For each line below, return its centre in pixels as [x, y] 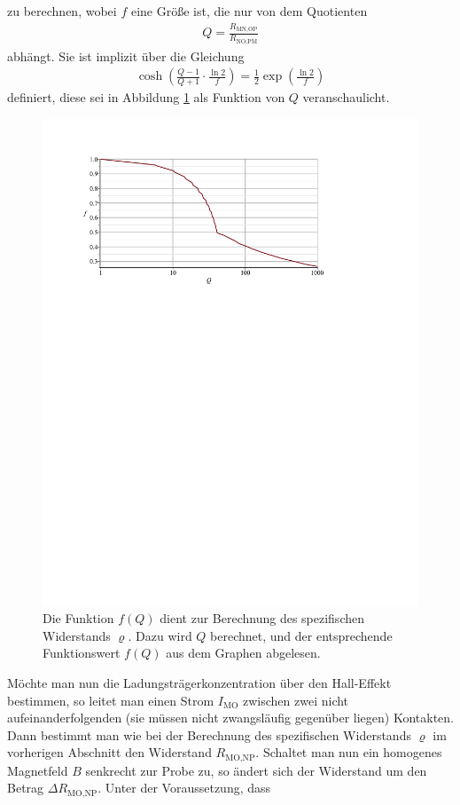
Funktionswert [82, 653]
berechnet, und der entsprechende [301, 635]
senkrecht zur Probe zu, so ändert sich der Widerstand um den [256, 770]
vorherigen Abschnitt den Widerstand [109, 752]
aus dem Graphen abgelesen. [243, 653]
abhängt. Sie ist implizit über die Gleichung [126, 55]
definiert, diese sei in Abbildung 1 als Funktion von [146, 97]
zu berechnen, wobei [62, 11]
